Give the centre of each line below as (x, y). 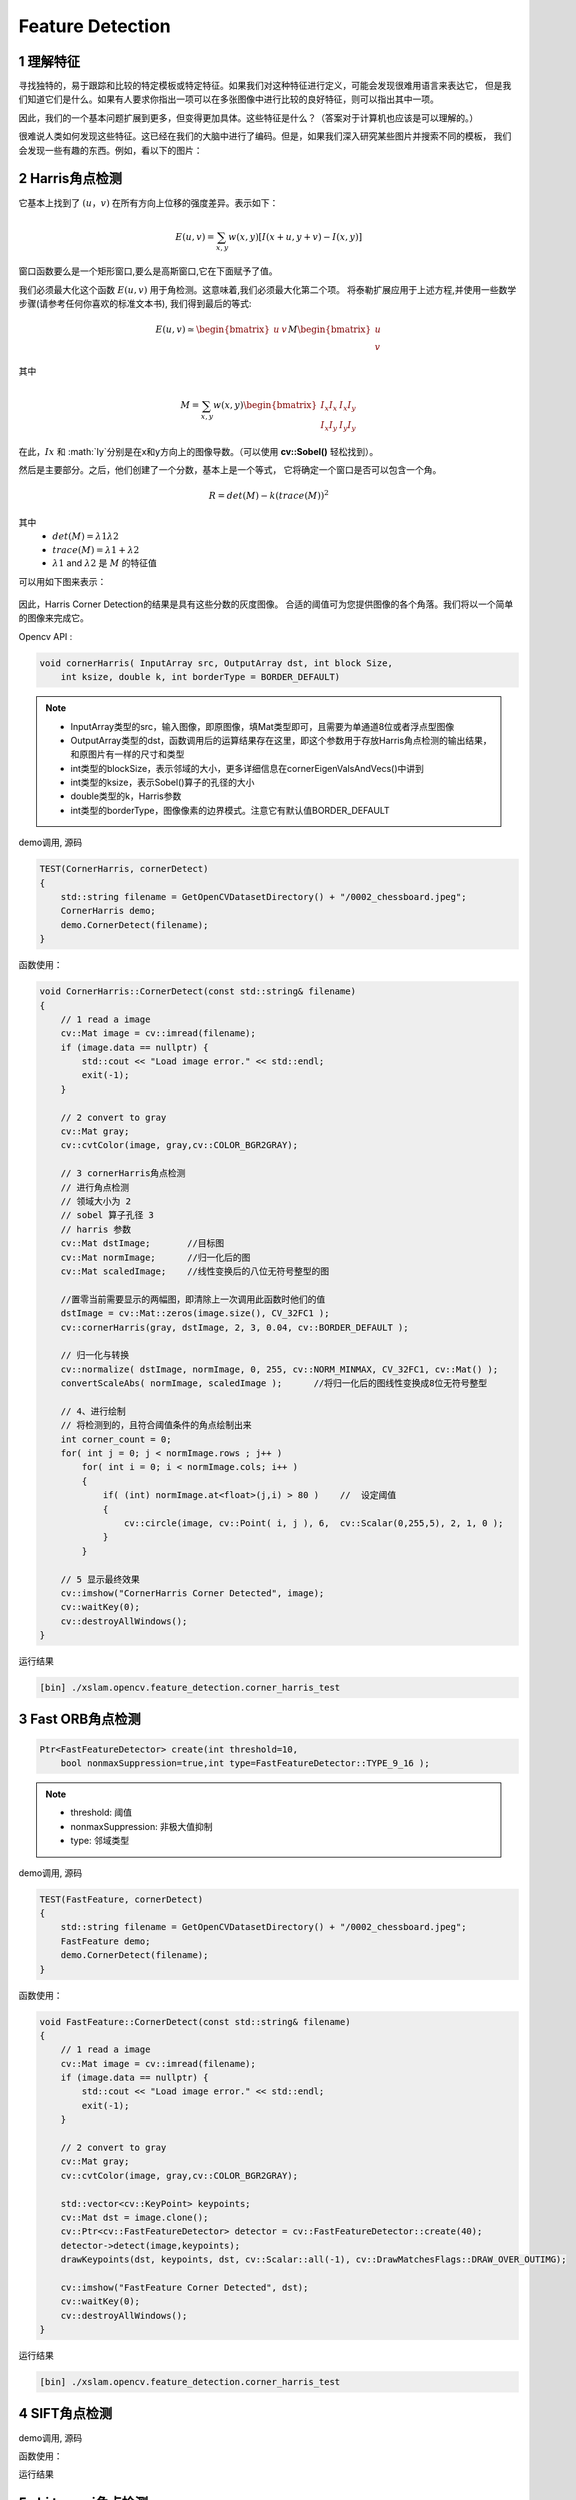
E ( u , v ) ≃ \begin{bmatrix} (212, 329)
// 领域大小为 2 (96, 1201)
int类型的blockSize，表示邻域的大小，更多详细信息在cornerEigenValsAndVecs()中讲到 (247, 768)
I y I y (347, 426)
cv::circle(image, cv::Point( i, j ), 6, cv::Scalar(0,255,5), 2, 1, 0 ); (313, 1523)
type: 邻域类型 (100, 1841)
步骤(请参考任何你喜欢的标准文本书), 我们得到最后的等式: (135, 304)
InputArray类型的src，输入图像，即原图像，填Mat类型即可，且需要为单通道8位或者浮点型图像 (262, 726)
